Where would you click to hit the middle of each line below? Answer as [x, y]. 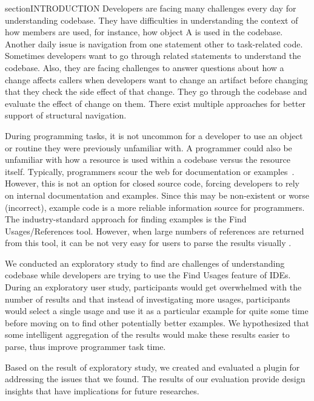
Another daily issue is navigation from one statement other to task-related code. [154, 43]
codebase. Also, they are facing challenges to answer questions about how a [145, 67]
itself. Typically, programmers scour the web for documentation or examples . [150, 171]
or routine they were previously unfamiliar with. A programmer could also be [149, 147]
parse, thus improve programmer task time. [85, 347]
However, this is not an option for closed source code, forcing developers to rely [152, 183]
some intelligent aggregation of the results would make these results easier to [147, 334]
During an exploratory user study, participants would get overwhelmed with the [153, 287]
